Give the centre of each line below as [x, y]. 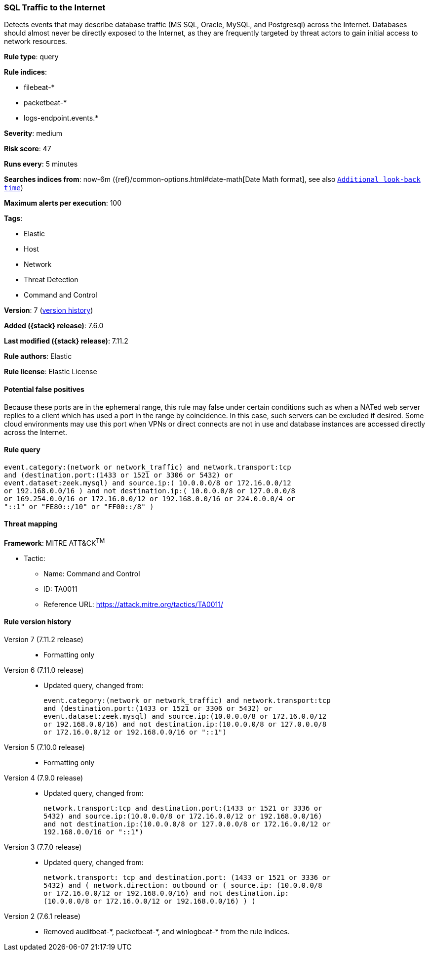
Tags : [13, 218]
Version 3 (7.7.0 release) [43, 847]
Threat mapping [31, 524]
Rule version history [38, 622]
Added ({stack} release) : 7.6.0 [54, 326]
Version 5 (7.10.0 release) [44, 747]
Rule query [22, 450]
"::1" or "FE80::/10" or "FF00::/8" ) [79, 506]
